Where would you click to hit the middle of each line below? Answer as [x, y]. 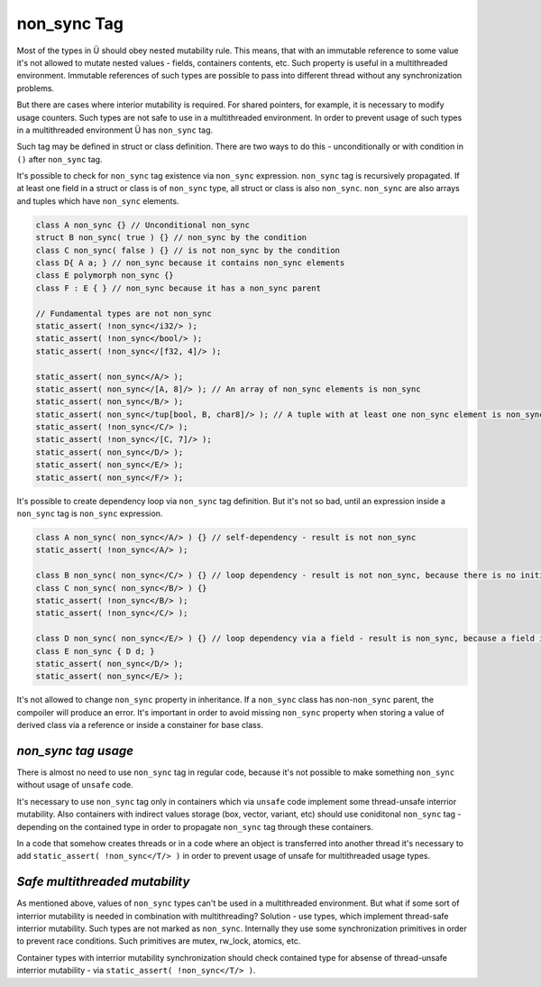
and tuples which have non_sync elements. [98, 201]
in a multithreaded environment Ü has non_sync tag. [115, 130]
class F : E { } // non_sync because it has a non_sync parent [179, 288]
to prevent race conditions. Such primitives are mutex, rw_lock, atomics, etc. [159, 941]
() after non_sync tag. [60, 159]
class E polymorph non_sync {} [105, 276]
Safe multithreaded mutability [103, 882]
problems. [35, 88]
